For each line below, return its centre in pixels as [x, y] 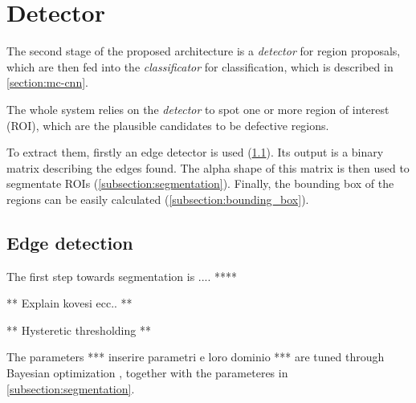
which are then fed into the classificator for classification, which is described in [200, 66]
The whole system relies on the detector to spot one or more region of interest [198, 109]
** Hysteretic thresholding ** [79, 330]
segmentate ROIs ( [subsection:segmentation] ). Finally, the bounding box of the [200, 183]
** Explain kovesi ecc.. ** [69, 303]
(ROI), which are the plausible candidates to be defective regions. [168, 125]
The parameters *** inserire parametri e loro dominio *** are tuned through [196, 357]
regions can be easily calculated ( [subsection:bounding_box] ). [158, 199]
